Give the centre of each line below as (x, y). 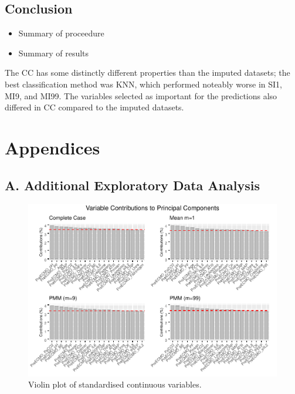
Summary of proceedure (61, 33)
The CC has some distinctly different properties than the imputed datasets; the (147, 73)
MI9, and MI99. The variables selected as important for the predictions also (141, 95)
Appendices (52, 147)
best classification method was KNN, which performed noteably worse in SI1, (143, 84)
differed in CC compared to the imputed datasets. (94, 107)
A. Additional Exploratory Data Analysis (132, 185)
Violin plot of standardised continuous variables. (115, 384)
